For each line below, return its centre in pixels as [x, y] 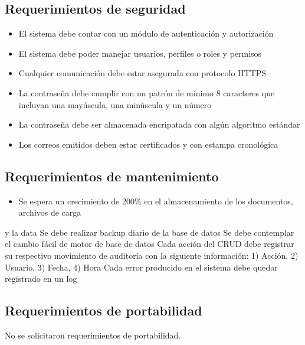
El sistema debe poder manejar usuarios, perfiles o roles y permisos [140, 53]
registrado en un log [41, 279]
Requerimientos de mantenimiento [112, 176]
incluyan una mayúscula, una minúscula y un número [115, 104]
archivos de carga [50, 212]
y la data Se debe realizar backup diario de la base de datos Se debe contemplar [150, 232]
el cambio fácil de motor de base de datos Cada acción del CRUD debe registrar [150, 244]
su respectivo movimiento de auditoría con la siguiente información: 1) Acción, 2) [152, 255]
